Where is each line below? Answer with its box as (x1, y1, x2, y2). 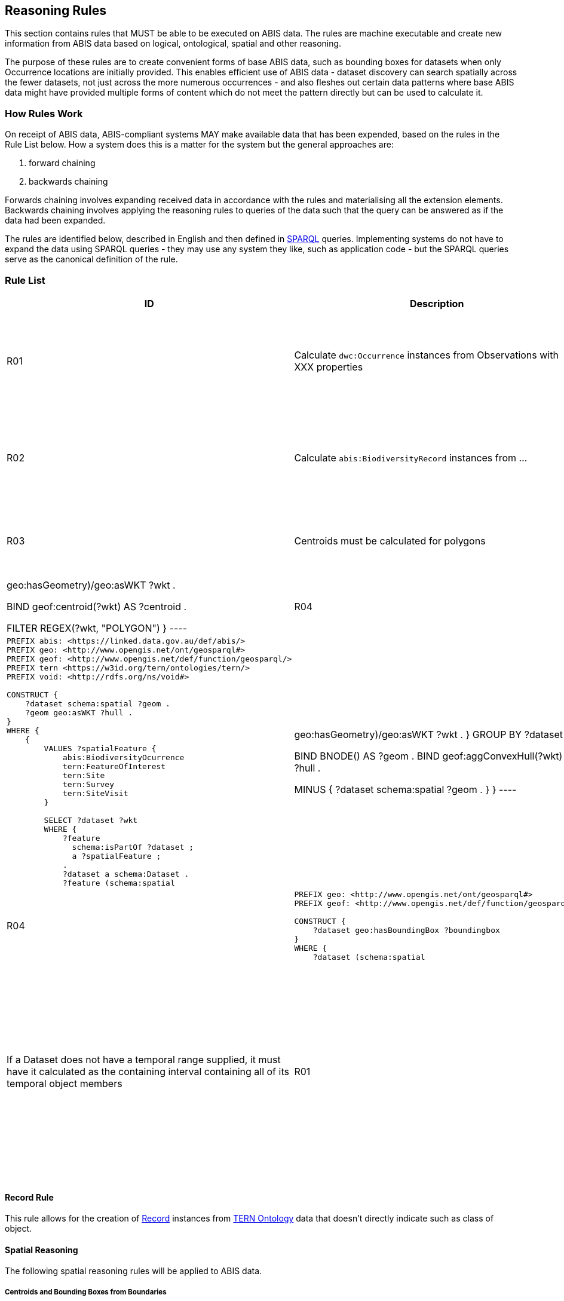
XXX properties (294, 361, 363, 374)
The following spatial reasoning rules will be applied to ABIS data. (5, 1266, 262, 1276)
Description (409, 297, 464, 310)
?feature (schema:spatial (62, 878, 175, 887)
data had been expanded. (5, 215, 106, 226)
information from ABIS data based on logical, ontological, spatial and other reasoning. (5, 38, 342, 49)
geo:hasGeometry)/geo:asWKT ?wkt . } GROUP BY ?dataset (294, 728, 563, 740)
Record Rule (5, 1192, 54, 1202)
